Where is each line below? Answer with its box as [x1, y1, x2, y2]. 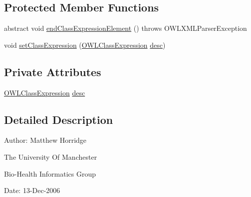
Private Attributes [4, 64, 101, 79]
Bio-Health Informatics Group [4, 168, 96, 179]
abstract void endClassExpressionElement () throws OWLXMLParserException [4, 23, 247, 33]
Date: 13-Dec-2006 [4, 185, 60, 196]
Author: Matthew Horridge [4, 135, 87, 145]
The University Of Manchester [4, 151, 97, 162]
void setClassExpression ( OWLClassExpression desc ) [4, 39, 166, 50]
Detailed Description [4, 111, 113, 127]
